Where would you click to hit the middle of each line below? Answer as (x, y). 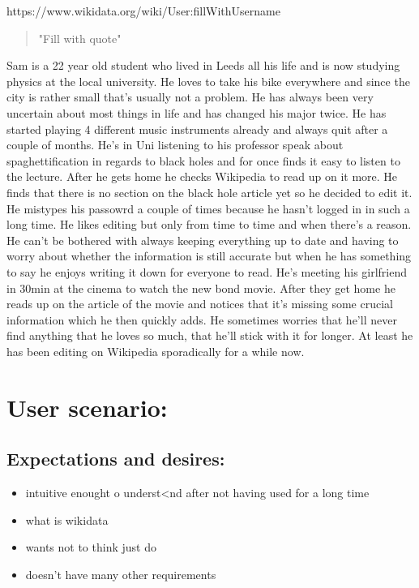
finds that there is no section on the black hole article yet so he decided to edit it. (209, 192)
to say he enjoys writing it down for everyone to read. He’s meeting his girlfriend (207, 271)
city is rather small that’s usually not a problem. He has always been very (190, 97)
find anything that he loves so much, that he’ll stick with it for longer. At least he (210, 335)
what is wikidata (67, 519)
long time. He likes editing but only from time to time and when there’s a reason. (209, 224)
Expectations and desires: (116, 459)
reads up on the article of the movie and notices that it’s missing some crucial (200, 304)
